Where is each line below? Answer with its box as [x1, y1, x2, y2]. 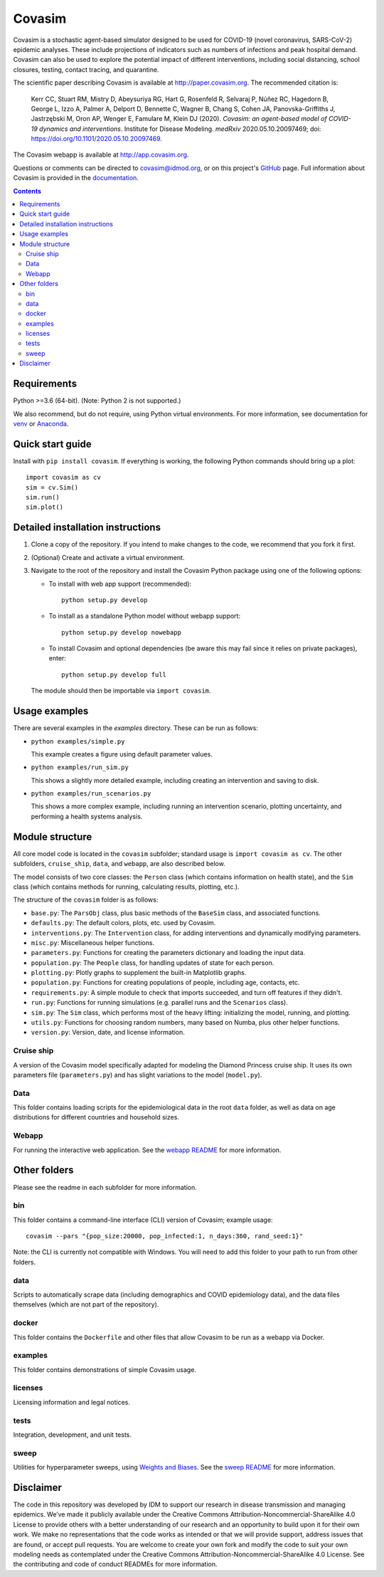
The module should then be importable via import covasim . [31, 687, 211, 695]
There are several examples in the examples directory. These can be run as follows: [13, 724, 259, 732]
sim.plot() [26, 503, 64, 512]
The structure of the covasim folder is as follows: [13, 895, 159, 904]
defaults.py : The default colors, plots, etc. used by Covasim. [31, 919, 216, 927]
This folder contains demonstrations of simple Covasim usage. [13, 1365, 197, 1373]
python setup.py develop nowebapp [61, 628, 181, 636]
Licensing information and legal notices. [13, 1398, 131, 1406]
